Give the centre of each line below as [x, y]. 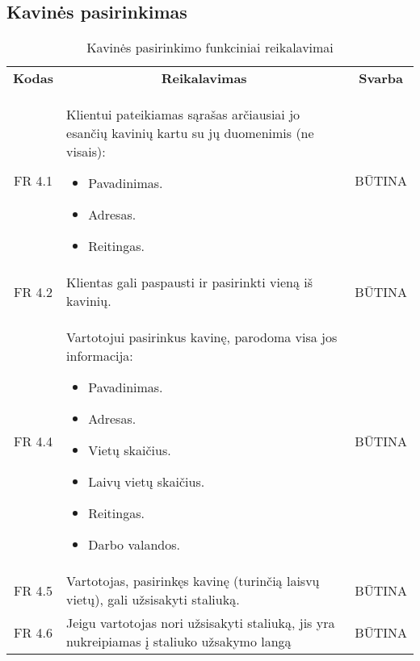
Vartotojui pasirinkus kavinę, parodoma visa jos [202, 337]
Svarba [381, 78]
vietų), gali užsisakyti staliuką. [153, 600]
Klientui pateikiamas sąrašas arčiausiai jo [183, 115]
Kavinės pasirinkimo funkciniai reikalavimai [210, 48]
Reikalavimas [204, 78]
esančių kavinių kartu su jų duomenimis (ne [190, 133]
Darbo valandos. [134, 545]
